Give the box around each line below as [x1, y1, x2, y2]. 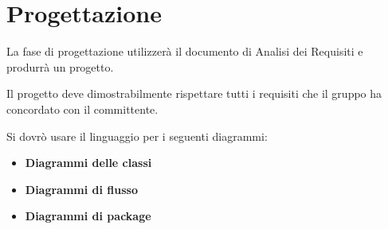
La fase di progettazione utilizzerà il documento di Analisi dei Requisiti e [6, 43, 363, 60]
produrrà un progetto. [6, 58, 114, 75]
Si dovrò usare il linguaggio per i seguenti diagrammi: [6, 127, 268, 144]
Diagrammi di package [25, 208, 151, 224]
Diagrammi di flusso [25, 180, 139, 197]
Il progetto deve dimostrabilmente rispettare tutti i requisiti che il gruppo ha [6, 85, 382, 102]
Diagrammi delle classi [25, 154, 152, 171]
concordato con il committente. [6, 100, 159, 117]
